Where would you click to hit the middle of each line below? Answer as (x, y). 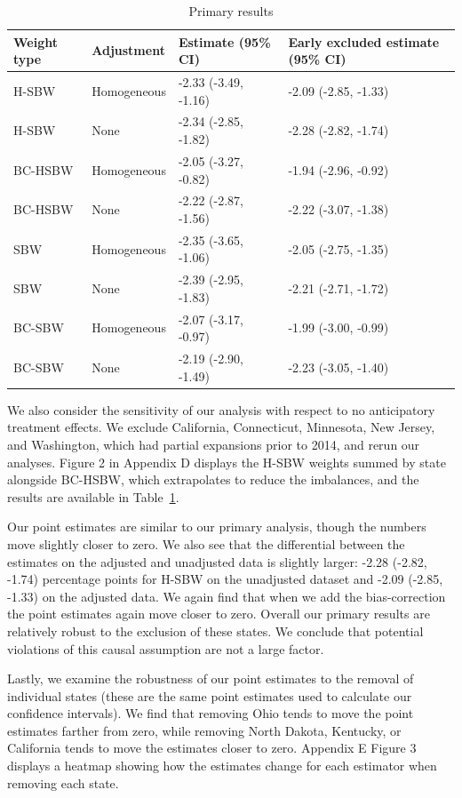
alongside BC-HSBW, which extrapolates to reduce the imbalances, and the (213, 479)
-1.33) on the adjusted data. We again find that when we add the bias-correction (227, 596)
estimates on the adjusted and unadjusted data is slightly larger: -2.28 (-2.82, (217, 561)
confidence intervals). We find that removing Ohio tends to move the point (211, 713)
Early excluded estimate (364, 41)
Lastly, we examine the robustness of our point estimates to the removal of (211, 678)
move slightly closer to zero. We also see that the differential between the (206, 543)
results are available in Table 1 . (93, 496)
